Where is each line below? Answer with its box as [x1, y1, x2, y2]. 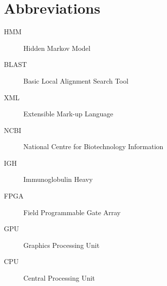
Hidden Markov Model [23, 43, 91, 53]
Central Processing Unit [23, 273, 95, 283]
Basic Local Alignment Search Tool [23, 75, 129, 86]
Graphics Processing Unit [23, 240, 100, 250]
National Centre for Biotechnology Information [23, 141, 164, 152]
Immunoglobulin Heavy [23, 174, 93, 184]
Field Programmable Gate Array [23, 207, 121, 217]
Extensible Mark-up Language [23, 109, 113, 119]
